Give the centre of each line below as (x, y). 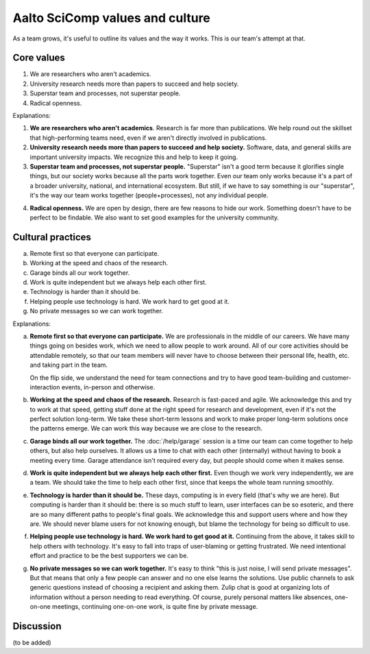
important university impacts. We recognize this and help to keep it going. (134, 157)
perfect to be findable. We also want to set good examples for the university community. (155, 217)
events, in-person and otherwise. (108, 387)
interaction (45, 387)
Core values (39, 58)
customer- (336, 378)
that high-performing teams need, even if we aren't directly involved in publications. (148, 138)
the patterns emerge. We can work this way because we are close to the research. (146, 428)
